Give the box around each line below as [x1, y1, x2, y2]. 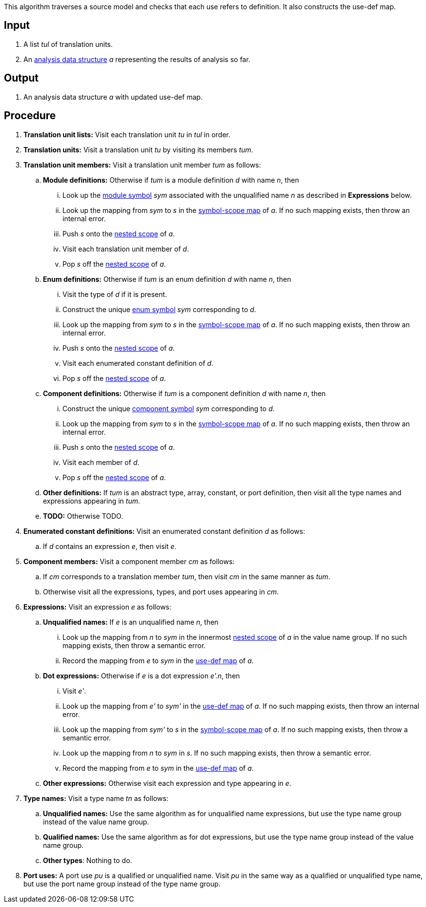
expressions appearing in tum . [43, 496, 140, 505]
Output [4, 72, 39, 84]
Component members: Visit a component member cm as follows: [23, 557, 235, 566]
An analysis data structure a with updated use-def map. [23, 92, 203, 101]
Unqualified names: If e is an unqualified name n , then [43, 617, 219, 626]
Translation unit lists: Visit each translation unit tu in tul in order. [23, 130, 231, 139]
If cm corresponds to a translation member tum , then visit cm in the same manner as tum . [43, 572, 330, 581]
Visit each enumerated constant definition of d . [62, 359, 214, 367]
